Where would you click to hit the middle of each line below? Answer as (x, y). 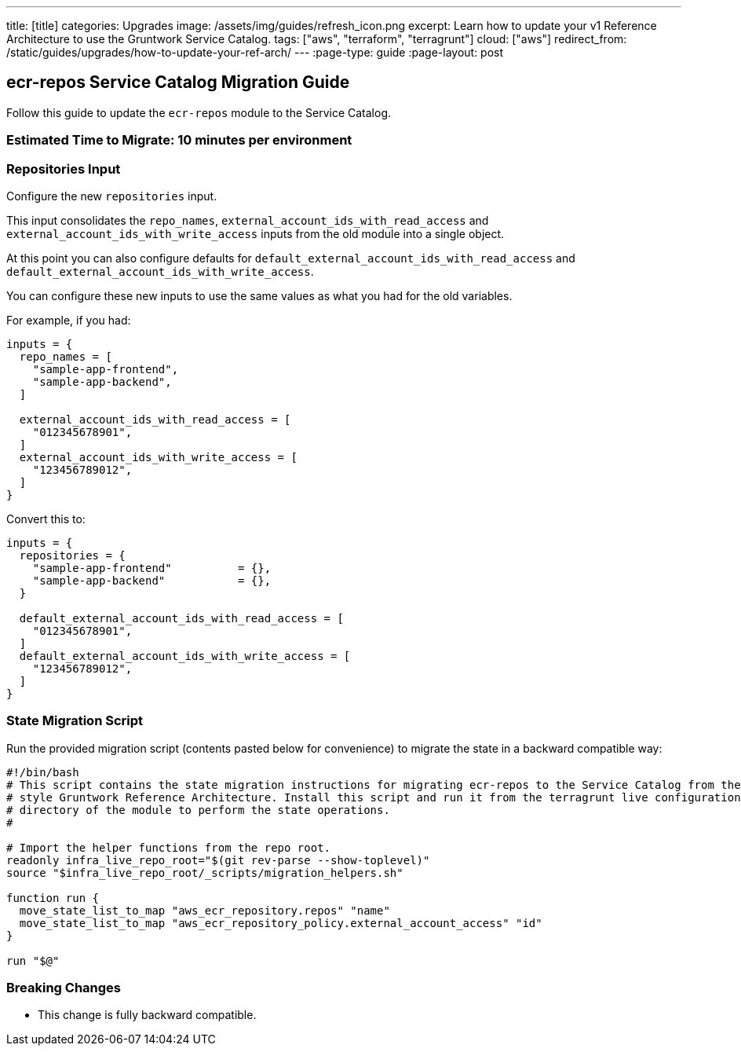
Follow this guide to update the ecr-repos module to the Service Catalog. (199, 112)
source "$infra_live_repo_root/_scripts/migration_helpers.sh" (205, 872)
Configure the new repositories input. (112, 196)
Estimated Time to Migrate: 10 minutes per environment (179, 140)
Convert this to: (46, 519)
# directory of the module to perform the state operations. (198, 810)
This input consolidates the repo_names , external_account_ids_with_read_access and (248, 220)
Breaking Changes (64, 988)
